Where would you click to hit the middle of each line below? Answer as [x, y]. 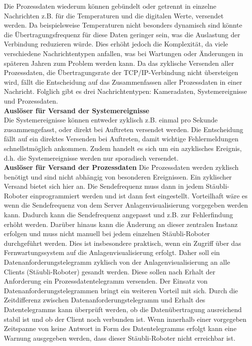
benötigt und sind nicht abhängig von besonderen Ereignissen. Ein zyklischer [118, 176]
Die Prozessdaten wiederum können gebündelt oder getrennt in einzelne [110, 6]
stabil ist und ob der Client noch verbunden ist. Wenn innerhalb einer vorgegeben [125, 319]
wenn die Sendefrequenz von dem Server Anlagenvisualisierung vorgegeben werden [126, 205]
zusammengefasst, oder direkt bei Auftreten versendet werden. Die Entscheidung [124, 129]
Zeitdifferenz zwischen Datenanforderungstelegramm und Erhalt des [105, 300]
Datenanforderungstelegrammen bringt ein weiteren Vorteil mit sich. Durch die [121, 290]
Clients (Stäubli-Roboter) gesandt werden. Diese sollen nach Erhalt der [110, 271]
